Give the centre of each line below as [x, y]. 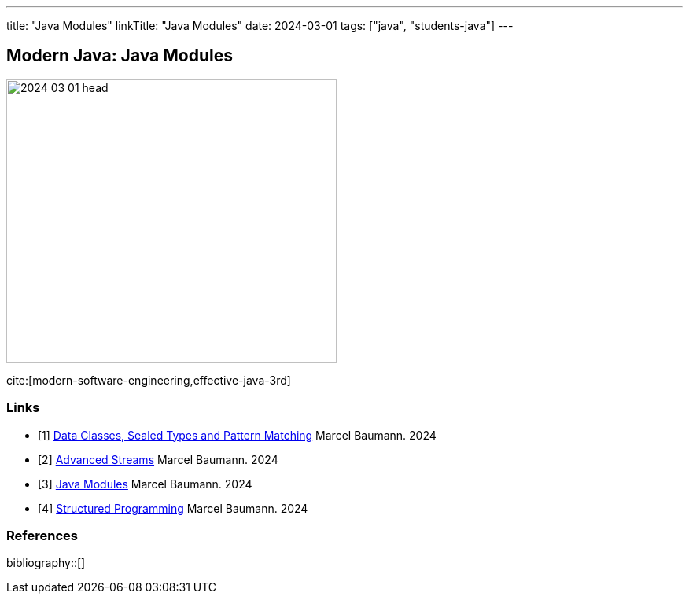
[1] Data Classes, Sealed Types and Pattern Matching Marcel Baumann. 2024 [237, 435]
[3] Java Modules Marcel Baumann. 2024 [145, 484]
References [42, 535]
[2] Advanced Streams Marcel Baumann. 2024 [158, 459]
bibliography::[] [46, 563]
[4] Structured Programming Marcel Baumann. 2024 [173, 508]
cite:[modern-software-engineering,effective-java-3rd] [149, 380]
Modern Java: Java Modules [120, 56]
